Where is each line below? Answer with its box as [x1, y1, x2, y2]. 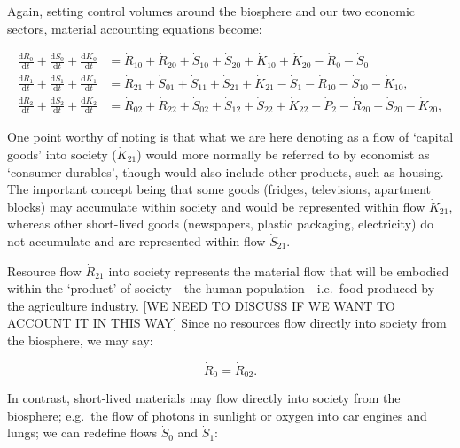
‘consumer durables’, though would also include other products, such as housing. [7, 162, 444, 181]
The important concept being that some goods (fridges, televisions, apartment [7, 180, 432, 198]
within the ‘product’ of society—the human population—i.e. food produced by [7, 279, 435, 297]
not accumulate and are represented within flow [7, 231, 266, 250]
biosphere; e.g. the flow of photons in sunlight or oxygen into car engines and [7, 406, 427, 424]
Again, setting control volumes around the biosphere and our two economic [7, 2, 416, 19]
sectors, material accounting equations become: [7, 19, 262, 37]
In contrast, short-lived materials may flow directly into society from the [7, 389, 401, 407]
